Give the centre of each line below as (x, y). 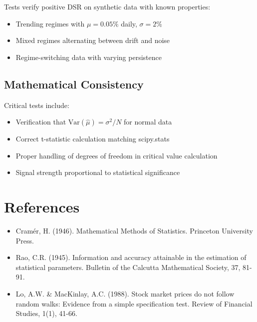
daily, (129, 23)
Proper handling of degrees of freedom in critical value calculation (117, 155)
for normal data (148, 122)
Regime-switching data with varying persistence (89, 57)
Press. (25, 240)
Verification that (41, 122)
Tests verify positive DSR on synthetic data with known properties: (107, 6)
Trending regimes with (50, 23)
